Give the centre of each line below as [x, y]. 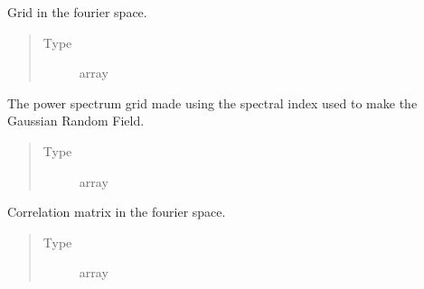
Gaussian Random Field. [76, 121]
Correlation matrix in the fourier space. [117, 212]
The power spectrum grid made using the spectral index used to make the [212, 103]
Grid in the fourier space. [77, 12]
